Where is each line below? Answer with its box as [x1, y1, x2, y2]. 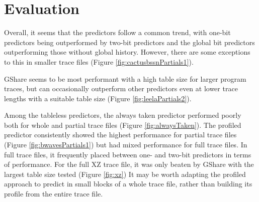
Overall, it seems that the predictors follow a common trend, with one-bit [4, 27, 231, 38]
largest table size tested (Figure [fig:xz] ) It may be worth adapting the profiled [4, 168, 246, 179]
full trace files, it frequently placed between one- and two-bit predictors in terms [4, 149, 251, 159]
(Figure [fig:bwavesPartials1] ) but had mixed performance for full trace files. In [4, 139, 247, 150]
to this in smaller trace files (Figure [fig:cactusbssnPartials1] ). [4, 56, 194, 67]
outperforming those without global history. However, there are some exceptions [4, 47, 250, 57]
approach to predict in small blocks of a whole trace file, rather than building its [4, 178, 252, 189]
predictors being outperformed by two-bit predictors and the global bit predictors [4, 37, 255, 47]
